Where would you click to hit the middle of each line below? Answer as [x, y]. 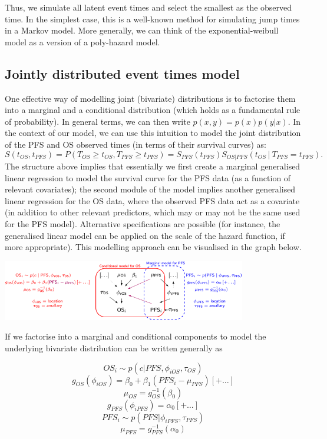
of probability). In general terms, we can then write [98, 121]
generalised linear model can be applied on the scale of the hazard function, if [145, 235]
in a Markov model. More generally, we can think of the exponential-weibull [142, 30]
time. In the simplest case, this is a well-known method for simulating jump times [152, 19]
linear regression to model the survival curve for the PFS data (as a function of [148, 177]
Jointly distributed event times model [122, 73]
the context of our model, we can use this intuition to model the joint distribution [153, 133]
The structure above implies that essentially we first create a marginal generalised [153, 166]
